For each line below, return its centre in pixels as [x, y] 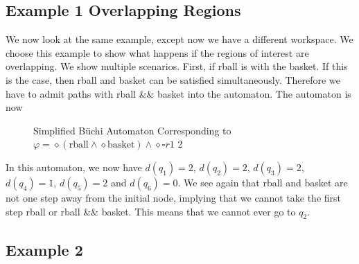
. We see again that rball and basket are [263, 182]
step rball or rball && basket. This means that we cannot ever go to [151, 211]
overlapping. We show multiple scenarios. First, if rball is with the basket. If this [177, 66]
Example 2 [44, 249]
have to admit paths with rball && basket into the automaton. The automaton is [178, 93]
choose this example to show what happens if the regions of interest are [157, 52]
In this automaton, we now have [74, 167]
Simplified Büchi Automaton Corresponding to [132, 130]
